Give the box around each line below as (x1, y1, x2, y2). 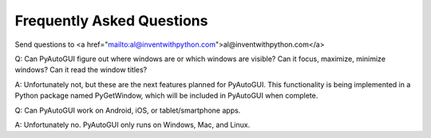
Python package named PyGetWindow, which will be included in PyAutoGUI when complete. (14, 91, 318, 101)
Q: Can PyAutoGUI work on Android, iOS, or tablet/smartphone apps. (14, 105, 241, 115)
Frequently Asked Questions (14, 12, 208, 29)
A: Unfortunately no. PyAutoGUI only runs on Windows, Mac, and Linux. (14, 120, 251, 129)
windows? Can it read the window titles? (14, 65, 148, 75)
